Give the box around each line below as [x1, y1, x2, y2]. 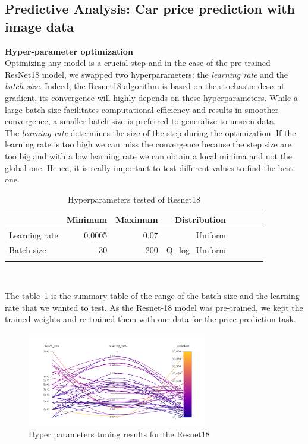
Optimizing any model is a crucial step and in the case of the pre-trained [5, 56, 271, 69]
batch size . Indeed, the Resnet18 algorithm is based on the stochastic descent [5, 80, 285, 92]
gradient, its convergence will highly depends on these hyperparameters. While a [5, 91, 298, 103]
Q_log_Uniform [166, 244, 227, 256]
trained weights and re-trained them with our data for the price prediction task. [5, 313, 296, 325]
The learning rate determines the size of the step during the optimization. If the [5, 126, 296, 138]
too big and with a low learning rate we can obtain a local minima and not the [5, 149, 293, 162]
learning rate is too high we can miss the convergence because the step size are [5, 138, 291, 150]
